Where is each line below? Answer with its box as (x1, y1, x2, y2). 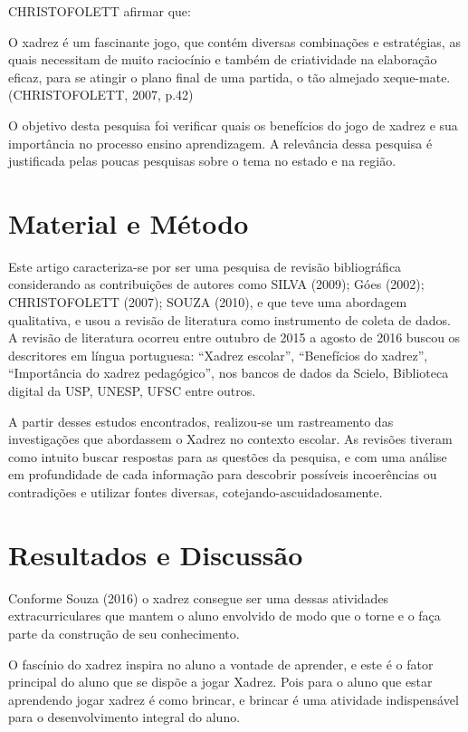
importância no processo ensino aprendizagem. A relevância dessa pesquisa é (8, 133, 433, 152)
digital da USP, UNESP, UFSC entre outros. (8, 381, 256, 400)
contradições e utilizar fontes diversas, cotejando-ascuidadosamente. (8, 483, 383, 501)
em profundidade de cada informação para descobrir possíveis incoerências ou (8, 465, 437, 484)
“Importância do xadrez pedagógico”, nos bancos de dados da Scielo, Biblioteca (8, 363, 449, 382)
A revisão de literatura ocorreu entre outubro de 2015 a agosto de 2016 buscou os (8, 328, 461, 347)
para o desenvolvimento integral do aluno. (8, 708, 241, 727)
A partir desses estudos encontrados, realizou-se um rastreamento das (8, 411, 394, 430)
